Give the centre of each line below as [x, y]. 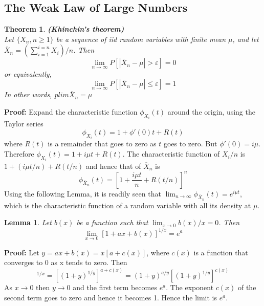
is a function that [221, 252]
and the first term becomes [115, 287]
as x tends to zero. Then [89, 262]
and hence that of [113, 166]
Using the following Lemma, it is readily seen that [83, 193]
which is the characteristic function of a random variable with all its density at [128, 205]
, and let [246, 39]
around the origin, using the [211, 112]
